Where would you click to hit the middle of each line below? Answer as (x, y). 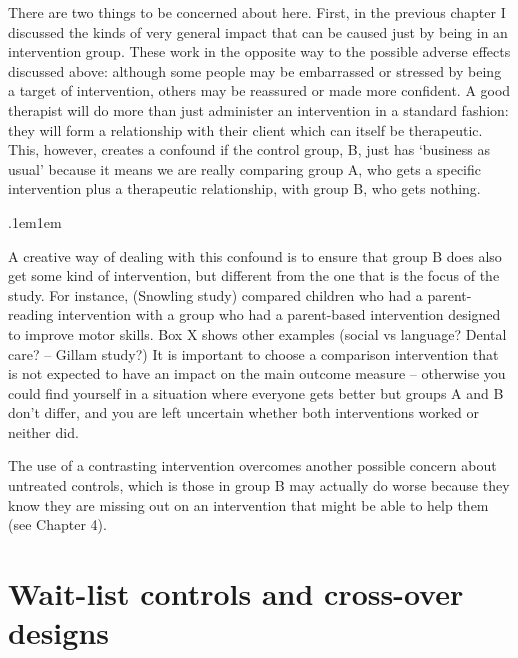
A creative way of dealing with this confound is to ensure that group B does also (255, 255)
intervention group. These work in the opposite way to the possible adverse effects (259, 51)
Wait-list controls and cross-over (236, 593)
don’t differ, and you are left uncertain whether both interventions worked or (243, 412)
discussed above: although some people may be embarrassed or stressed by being (255, 70)
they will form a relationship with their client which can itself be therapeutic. (245, 129)
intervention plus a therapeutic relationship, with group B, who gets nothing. (244, 188)
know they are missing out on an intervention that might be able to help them (248, 504)
